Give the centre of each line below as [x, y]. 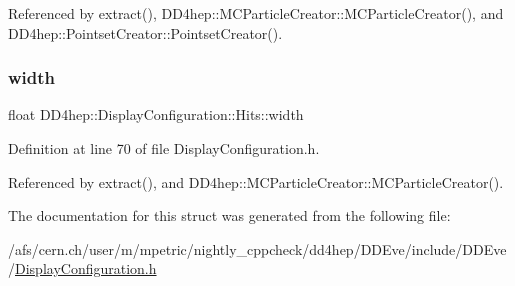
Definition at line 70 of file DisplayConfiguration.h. [164, 148]
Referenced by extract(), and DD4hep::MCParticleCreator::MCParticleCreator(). [256, 181]
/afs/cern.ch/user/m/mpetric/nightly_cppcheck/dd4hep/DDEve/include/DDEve [257, 248]
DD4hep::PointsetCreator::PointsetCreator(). [145, 32]
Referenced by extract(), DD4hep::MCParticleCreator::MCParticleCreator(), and [256, 13]
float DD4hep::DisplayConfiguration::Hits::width [156, 114]
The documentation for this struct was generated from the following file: [229, 215]
